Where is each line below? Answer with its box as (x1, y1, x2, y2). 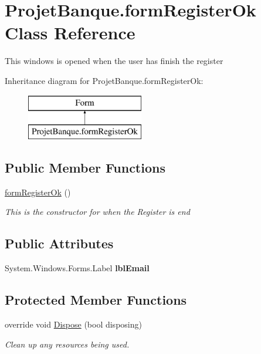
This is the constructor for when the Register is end (5, 205, 190, 218)
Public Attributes (5, 234, 114, 252)
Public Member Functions (5, 159, 165, 177)
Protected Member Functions (5, 291, 187, 309)
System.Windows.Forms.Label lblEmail (5, 262, 150, 274)
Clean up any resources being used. (5, 338, 130, 350)
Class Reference (5, 21, 135, 45)
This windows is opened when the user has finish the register (5, 55, 223, 67)
